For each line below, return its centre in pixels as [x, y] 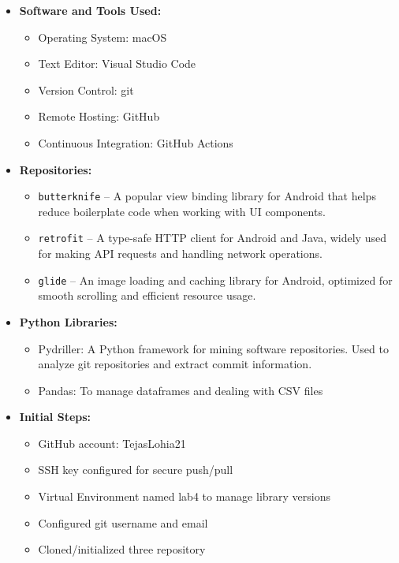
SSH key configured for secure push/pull [136, 470]
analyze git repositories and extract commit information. [175, 364]
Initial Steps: [55, 417]
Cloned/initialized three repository [122, 549]
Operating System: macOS [103, 37]
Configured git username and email [123, 522]
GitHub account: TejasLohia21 [112, 443]
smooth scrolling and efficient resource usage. [147, 295]
